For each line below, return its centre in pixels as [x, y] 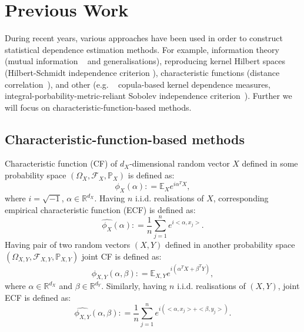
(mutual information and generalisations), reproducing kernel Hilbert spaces [145, 61]
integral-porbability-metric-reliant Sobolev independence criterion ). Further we [148, 96]
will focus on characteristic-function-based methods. [98, 107]
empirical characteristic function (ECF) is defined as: [100, 209]
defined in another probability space [230, 245]
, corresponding [241, 198]
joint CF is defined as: [122, 256]
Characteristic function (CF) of [61, 163]
